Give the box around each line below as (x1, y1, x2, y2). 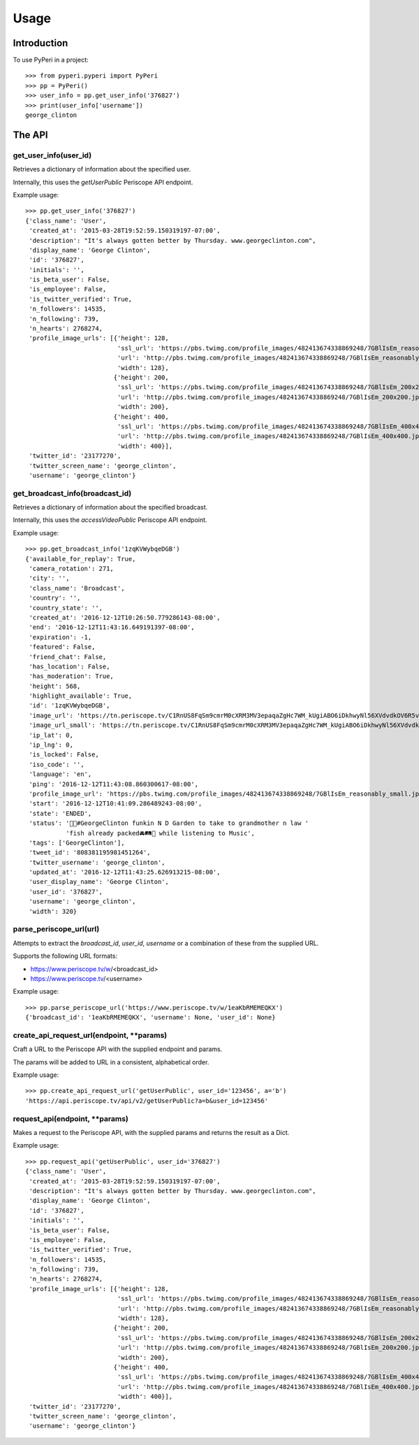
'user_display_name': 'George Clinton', (29, 878, 169, 886)
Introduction (13, 37, 68, 49)
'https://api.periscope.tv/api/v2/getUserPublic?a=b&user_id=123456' (25, 1097, 269, 1105)
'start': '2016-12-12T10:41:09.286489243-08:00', (29, 800, 203, 808)
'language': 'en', (29, 770, 92, 778)
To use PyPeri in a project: (13, 56, 89, 64)
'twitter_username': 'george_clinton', (29, 858, 166, 866)
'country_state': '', (29, 604, 103, 612)
